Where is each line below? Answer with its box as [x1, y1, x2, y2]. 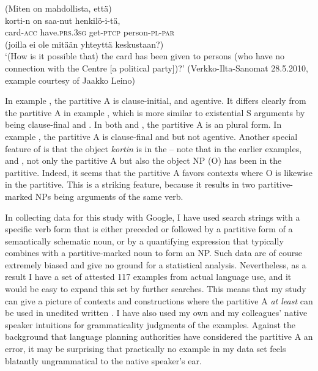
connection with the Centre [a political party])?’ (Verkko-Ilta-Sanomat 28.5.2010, [5, 61, 308, 74]
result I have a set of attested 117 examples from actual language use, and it [5, 270, 292, 283]
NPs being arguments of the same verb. [35, 189, 183, 202]
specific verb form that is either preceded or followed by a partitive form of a [5, 222, 293, 235]
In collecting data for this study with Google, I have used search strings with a [5, 210, 300, 223]
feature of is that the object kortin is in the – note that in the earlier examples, [5, 142, 302, 155]
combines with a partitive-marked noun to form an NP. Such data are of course [5, 246, 302, 259]
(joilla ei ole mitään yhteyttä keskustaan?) [5, 37, 164, 50]
